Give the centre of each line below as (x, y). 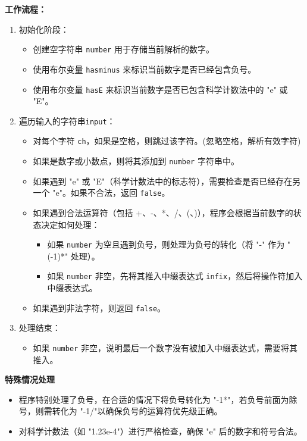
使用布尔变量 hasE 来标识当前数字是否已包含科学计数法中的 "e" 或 (160, 89)
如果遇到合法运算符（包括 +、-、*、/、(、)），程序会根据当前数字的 (163, 212)
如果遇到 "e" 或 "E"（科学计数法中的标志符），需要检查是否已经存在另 (167, 181)
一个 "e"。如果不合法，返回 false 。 (101, 193)
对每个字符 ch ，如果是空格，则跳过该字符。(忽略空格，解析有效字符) (167, 141)
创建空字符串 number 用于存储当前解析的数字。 (123, 49)
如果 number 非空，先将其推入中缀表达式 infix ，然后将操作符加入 (175, 276)
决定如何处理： (71, 224)
